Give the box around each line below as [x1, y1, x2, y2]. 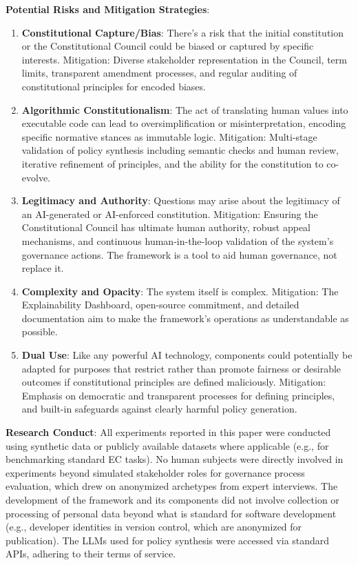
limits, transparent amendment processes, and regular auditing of [21, 66, 297, 80]
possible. [21, 324, 58, 339]
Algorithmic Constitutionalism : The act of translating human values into [21, 102, 348, 117]
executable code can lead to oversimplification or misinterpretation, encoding [21, 116, 346, 130]
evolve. [21, 170, 51, 184]
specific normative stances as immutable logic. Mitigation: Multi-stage [21, 129, 317, 143]
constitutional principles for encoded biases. [21, 79, 206, 93]
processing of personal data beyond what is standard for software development [6, 506, 337, 520]
